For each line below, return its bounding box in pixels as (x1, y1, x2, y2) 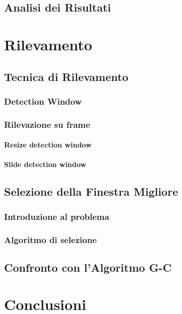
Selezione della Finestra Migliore (4, 184, 178, 199)
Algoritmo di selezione (4, 233, 97, 246)
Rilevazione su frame (4, 118, 90, 130)
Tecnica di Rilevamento (4, 68, 129, 84)
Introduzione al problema (4, 210, 109, 222)
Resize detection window (4, 139, 92, 150)
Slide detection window (4, 159, 86, 170)
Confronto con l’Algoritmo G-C (4, 259, 172, 275)
